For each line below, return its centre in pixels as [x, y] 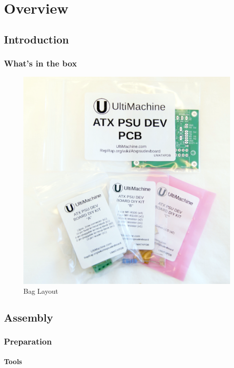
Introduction [37, 39]
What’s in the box [40, 63]
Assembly [29, 317]
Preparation [28, 341]
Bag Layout [41, 291]
